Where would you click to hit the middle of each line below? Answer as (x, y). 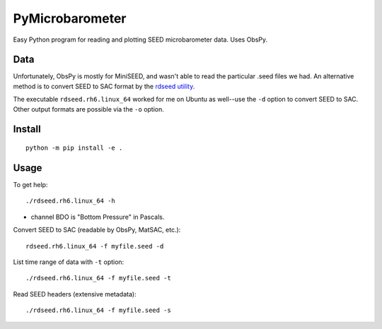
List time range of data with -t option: (69, 262)
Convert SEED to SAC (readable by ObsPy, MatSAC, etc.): (97, 230)
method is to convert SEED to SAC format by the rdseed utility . (104, 86)
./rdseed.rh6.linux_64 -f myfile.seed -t (98, 278)
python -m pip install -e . (74, 148)
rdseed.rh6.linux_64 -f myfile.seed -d (95, 246)
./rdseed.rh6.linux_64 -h (71, 201)
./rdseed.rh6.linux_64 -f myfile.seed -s (98, 310)
